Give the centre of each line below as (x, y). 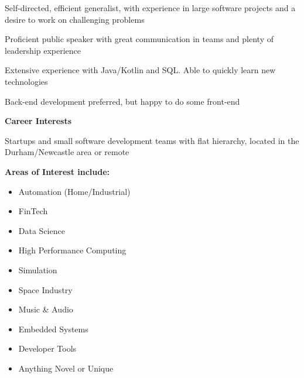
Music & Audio (46, 309)
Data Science (42, 230)
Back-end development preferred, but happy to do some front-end (122, 101)
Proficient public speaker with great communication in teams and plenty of (139, 39)
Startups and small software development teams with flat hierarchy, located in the (152, 140)
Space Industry (45, 289)
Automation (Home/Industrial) (74, 191)
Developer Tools (47, 348)
